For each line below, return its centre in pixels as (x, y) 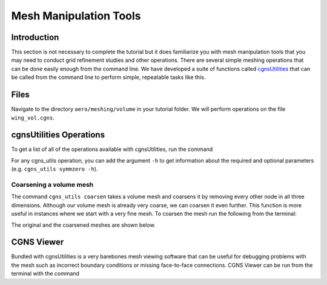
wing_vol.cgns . (33, 118)
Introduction (35, 37)
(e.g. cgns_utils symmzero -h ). (54, 169)
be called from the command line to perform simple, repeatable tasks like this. (108, 77)
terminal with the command (45, 273)
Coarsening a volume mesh (52, 184)
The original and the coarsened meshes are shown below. (83, 225)
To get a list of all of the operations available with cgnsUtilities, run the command (112, 149)
